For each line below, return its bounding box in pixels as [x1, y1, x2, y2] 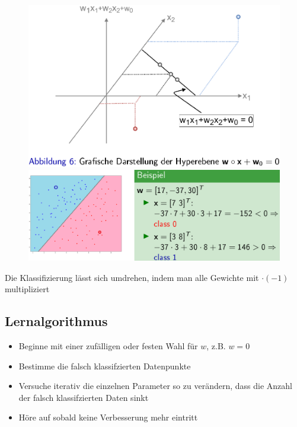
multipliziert [5, 283, 50, 295]
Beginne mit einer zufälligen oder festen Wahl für [18, 340, 198, 352]
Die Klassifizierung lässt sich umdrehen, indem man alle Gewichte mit [5, 271, 259, 283]
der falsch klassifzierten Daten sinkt [18, 391, 149, 403]
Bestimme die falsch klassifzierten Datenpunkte [18, 359, 191, 372]
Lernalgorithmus [5, 312, 108, 330]
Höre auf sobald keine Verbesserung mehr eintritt [18, 411, 198, 423]
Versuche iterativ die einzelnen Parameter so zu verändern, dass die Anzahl [18, 379, 292, 392]
